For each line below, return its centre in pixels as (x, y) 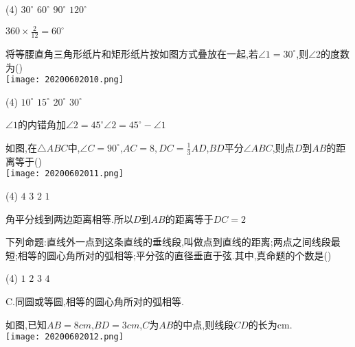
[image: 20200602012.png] (65, 337)
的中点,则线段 (204, 324)
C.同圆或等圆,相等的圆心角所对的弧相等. (95, 301)
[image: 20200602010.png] (65, 80)
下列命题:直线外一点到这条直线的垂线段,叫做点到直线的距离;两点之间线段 (168, 242)
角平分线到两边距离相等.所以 (69, 218)
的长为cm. (270, 324)
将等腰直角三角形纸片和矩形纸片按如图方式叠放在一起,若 (132, 53)
